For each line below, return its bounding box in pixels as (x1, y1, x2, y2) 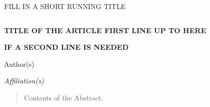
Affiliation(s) (4, 75, 44, 86)
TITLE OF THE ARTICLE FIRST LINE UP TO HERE (4, 25, 206, 35)
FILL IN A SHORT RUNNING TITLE (4, 1, 126, 11)
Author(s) (4, 58, 35, 69)
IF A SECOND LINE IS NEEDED (4, 42, 129, 52)
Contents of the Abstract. (24, 92, 103, 102)
